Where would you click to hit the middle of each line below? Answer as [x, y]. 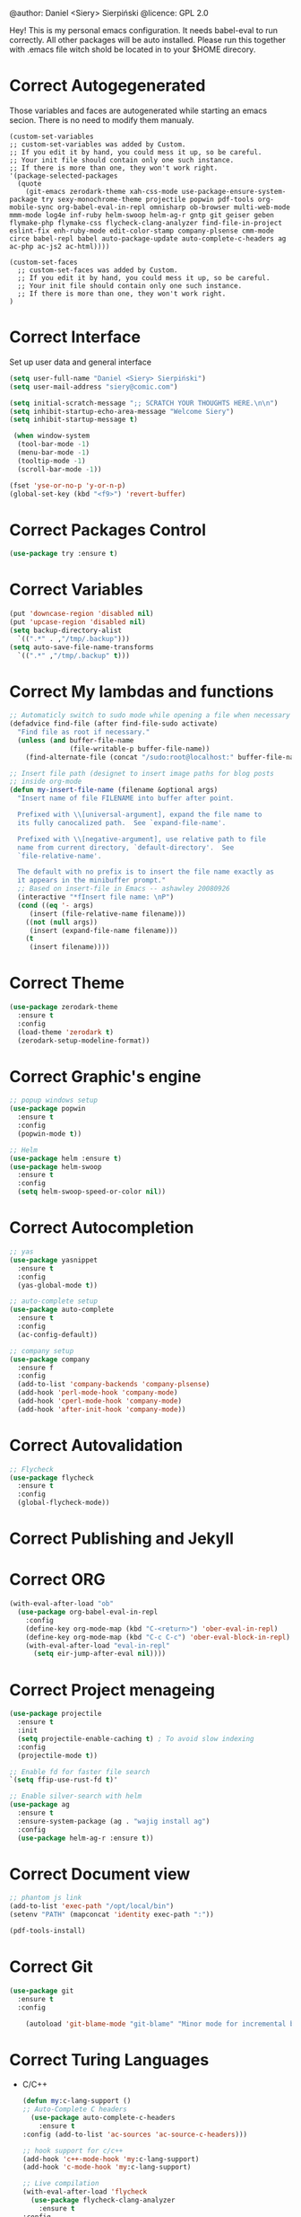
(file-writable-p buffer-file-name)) [140, 749]
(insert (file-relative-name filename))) [107, 914]
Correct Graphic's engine [105, 1076]
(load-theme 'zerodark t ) [66, 1032]
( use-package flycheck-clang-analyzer [103, 2200]
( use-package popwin [48, 1109]
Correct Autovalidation [96, 1445]
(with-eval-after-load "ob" [62, 1604]
